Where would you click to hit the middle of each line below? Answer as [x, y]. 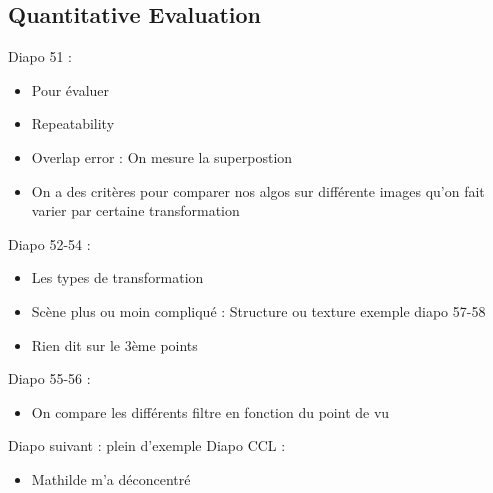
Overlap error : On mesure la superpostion [162, 156]
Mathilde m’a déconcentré [111, 478]
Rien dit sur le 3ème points [114, 344]
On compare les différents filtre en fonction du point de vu [210, 411]
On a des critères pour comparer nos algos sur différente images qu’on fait [258, 190]
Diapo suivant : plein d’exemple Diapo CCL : [147, 445]
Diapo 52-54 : [49, 243]
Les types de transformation [117, 277]
